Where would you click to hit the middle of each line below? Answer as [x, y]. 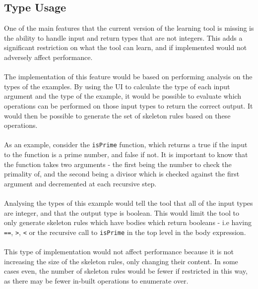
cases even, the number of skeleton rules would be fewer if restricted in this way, [126, 271]
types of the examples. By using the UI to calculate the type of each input [117, 86]
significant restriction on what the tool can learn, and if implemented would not [126, 47]
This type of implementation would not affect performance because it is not [119, 251]
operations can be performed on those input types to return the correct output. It [129, 105]
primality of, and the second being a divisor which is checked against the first [122, 174]
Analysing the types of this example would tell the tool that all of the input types [129, 202]
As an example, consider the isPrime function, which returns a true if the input [126, 144]
